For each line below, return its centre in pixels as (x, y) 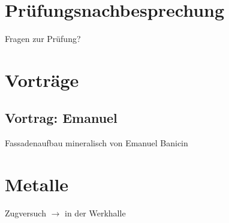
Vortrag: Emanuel (61, 118)
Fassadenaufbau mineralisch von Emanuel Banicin (97, 143)
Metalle (37, 184)
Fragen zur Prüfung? (43, 39)
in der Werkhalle (95, 213)
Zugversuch (25, 213)
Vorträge (42, 79)
